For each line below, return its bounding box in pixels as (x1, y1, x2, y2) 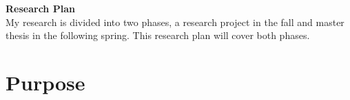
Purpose (6, 68, 85, 96)
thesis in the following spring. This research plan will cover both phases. (6, 28, 310, 42)
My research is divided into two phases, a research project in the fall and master (6, 14, 344, 29)
